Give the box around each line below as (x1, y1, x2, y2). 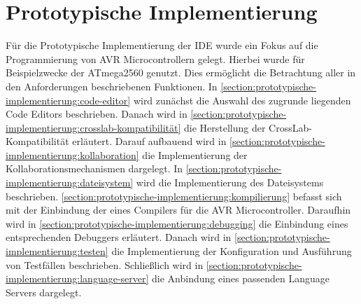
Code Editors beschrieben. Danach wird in (6, 106, 187, 121)
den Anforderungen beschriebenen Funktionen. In (6, 78, 218, 93)
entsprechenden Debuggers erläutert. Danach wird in (6, 230, 232, 244)
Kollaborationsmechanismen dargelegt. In (6, 161, 183, 176)
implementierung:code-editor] (6, 92, 131, 107)
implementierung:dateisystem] (6, 175, 134, 190)
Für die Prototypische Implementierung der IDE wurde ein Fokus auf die (6, 38, 318, 53)
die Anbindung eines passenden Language (152, 271, 330, 286)
